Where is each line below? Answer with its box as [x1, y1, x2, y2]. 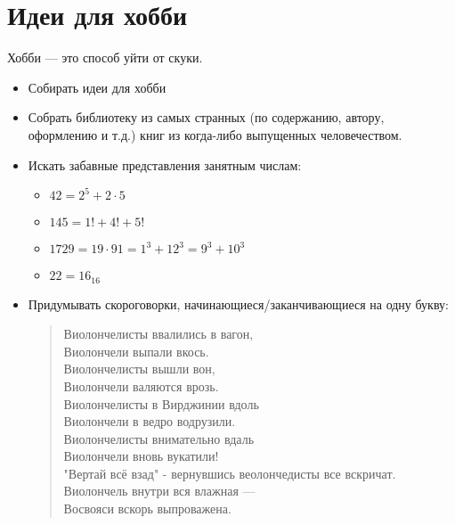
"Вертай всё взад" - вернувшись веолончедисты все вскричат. [63, 463, 396, 482]
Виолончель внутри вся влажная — [63, 481, 256, 500]
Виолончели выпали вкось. [63, 341, 209, 360]
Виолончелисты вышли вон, [63, 359, 215, 378]
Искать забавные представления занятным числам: [28, 155, 302, 174]
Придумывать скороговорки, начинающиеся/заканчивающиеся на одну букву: [28, 294, 449, 313]
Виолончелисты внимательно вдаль [63, 429, 255, 447]
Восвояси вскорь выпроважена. [63, 499, 232, 518]
